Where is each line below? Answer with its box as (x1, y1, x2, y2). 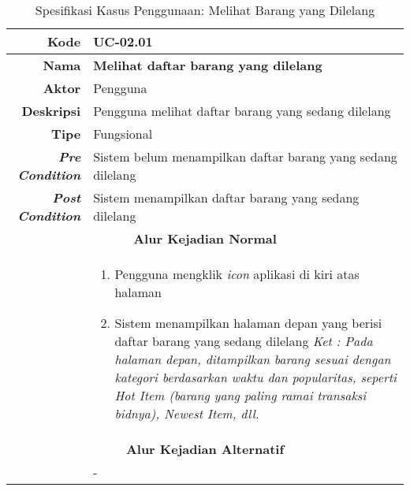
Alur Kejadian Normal (133, 229, 277, 247)
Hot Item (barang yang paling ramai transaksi (114, 386, 367, 404)
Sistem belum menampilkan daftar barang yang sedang (93, 147, 397, 166)
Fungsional (93, 125, 153, 143)
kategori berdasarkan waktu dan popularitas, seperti (114, 368, 397, 386)
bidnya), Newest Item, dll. (114, 404, 259, 422)
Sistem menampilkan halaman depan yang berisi (114, 314, 382, 332)
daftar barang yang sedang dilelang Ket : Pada (114, 332, 373, 350)
